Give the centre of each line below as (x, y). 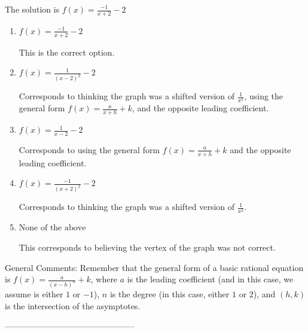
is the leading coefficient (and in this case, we (210, 279)
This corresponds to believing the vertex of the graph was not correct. (147, 247)
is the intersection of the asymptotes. (73, 305)
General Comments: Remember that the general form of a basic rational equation (154, 267)
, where (104, 279)
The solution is (32, 9)
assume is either (34, 294)
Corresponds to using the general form (89, 149)
